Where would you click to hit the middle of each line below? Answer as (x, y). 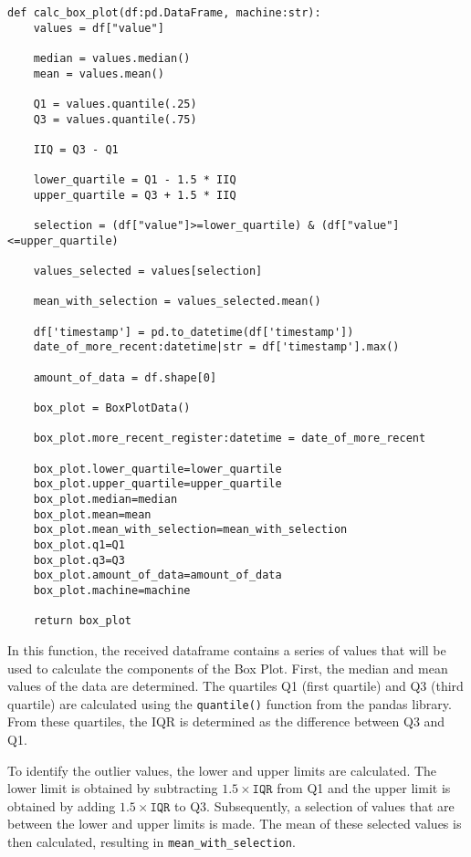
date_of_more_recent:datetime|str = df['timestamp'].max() (216, 347)
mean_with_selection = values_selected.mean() (177, 302)
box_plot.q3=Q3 (79, 560)
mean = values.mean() (99, 73)
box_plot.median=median (105, 499)
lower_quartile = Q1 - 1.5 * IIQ (135, 180)
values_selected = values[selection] (148, 272)
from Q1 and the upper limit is (364, 788)
